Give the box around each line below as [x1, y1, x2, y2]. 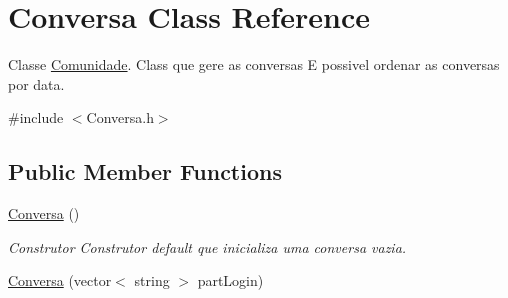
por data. [8, 73, 65, 94]
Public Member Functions [8, 156, 282, 187]
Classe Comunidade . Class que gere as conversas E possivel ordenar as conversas [8, 54, 500, 75]
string [134, 270, 170, 291]
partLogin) [197, 270, 264, 291]
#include [8, 107, 64, 128]
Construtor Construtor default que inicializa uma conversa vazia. [8, 236, 407, 257]
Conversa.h [86, 107, 154, 128]
